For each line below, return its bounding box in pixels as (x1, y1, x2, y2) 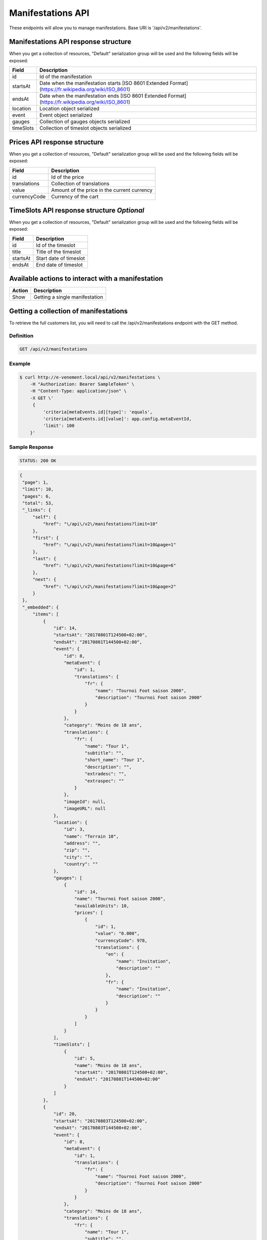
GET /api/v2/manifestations (19, 346, 88, 352)
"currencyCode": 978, (95, 937, 148, 943)
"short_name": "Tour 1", (85, 757, 145, 763)
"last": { (32, 556, 56, 561)
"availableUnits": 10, (74, 903, 130, 909)
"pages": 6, (22, 494, 51, 499)
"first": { (32, 535, 59, 541)
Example (9, 360, 31, 367)
